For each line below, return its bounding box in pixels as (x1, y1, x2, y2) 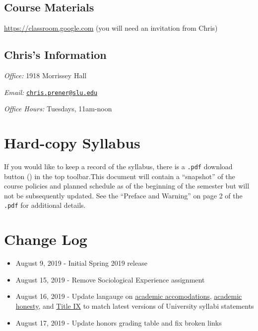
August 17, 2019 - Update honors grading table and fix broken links (15, 317, 222, 328)
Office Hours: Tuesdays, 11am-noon (4, 103, 112, 114)
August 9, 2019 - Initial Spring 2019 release (15, 258, 147, 268)
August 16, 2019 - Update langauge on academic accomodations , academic (15, 291, 242, 301)
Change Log (4, 229, 87, 249)
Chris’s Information (4, 47, 107, 62)
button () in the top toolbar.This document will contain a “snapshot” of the (4, 171, 235, 181)
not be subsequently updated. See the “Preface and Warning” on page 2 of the (4, 190, 243, 200)
